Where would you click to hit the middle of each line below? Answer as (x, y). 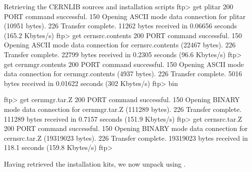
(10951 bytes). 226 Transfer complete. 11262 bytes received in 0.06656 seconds (121, 26)
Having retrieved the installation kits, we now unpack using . (95, 163)
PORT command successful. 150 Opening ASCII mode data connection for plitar (125, 16)
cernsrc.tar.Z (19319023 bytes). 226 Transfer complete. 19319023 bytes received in (126, 138)
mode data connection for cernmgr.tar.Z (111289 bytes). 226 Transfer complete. (123, 109)
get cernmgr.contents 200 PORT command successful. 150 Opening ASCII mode (124, 64)
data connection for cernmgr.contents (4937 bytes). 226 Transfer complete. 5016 (123, 74)
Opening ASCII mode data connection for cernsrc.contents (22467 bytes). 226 (120, 45)
